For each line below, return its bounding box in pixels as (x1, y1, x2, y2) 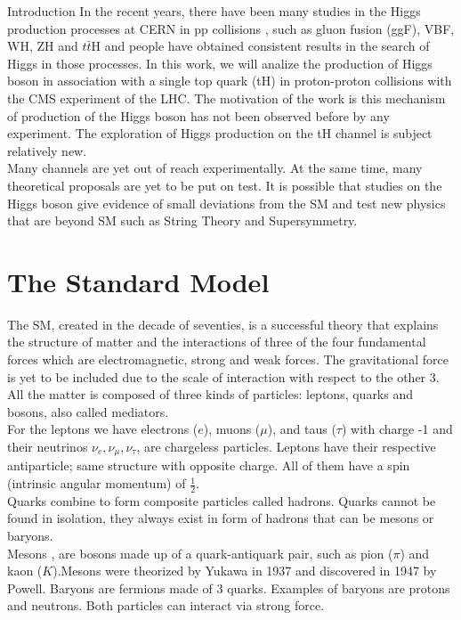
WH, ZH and (7, 37, 78, 55)
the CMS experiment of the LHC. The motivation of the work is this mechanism (7, 88, 446, 107)
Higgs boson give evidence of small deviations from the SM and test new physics (7, 193, 446, 212)
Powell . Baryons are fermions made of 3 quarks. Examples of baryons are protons (7, 578, 450, 597)
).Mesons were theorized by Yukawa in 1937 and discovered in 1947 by (53, 561, 437, 580)
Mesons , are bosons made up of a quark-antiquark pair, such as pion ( (7, 543, 393, 562)
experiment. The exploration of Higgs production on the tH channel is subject (7, 124, 433, 143)
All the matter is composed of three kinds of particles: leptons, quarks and (7, 385, 414, 404)
